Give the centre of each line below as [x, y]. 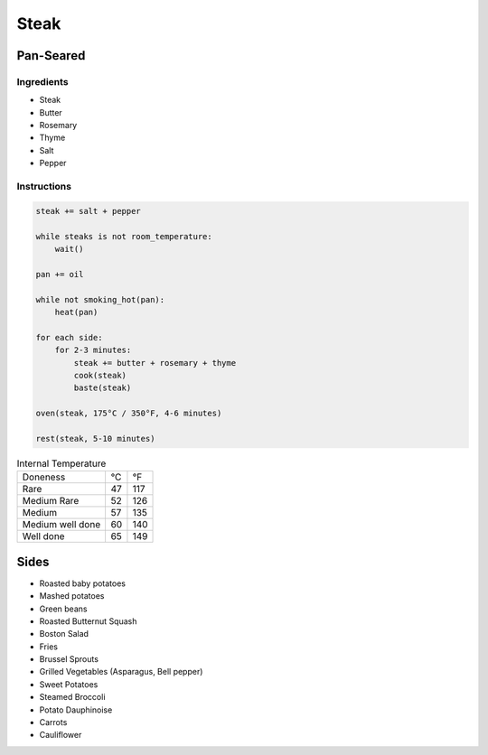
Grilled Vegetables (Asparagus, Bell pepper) [121, 672]
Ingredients [42, 81]
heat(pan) [76, 312]
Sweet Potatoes [69, 684]
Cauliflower [61, 735]
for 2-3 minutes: [93, 350]
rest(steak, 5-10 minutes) [95, 438]
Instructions [44, 187]
